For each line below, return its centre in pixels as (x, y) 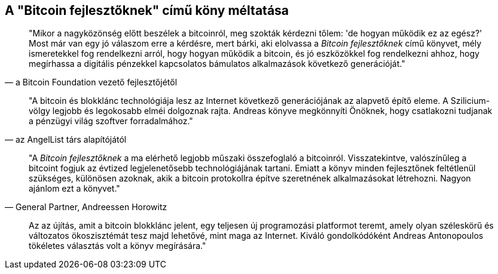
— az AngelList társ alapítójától (66, 140)
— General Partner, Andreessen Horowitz (86, 207)
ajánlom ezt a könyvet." (74, 189)
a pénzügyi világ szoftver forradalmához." (111, 121)
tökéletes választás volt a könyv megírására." (117, 246)
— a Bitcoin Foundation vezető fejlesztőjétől (91, 82)
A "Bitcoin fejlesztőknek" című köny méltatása (147, 10)
